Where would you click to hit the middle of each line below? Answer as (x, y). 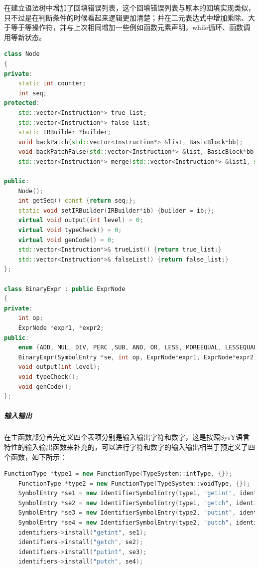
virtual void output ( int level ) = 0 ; (81, 220)
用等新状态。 (25, 37)
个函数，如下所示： (35, 456)
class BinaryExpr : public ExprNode (65, 289)
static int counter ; (52, 84)
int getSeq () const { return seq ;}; (77, 201)
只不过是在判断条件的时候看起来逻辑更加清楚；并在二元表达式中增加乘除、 (126, 17)
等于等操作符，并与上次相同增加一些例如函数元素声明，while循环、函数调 (130, 27)
